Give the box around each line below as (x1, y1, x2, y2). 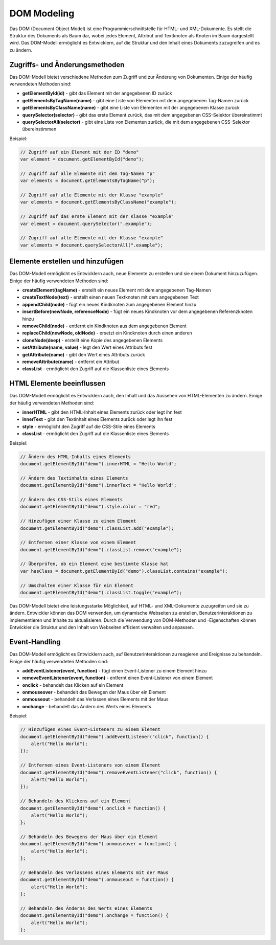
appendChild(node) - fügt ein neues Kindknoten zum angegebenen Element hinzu (22, 301, 197, 307)
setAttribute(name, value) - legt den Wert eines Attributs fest (22, 344, 153, 350)
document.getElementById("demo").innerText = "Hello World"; (20, 482, 177, 488)
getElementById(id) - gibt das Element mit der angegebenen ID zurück (22, 90, 172, 97)
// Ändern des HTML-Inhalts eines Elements (20, 454, 131, 460)
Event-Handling (9, 638, 61, 646)
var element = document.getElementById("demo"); (20, 156, 145, 162)
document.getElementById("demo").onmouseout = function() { (20, 877, 174, 883)
